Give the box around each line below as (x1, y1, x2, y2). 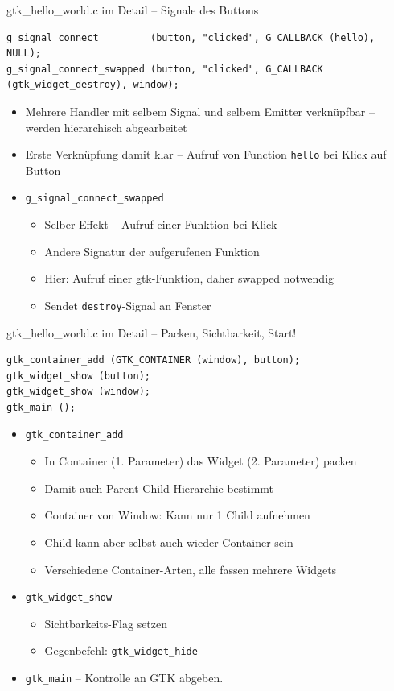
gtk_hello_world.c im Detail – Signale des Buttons (6, 2, 259, 18)
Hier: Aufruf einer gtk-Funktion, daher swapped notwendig (44, 270, 334, 287)
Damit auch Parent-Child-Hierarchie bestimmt (44, 479, 274, 496)
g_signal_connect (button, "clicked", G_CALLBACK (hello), (6, 31, 376, 43)
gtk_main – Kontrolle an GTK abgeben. (25, 669, 224, 685)
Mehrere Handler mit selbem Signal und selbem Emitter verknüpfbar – (25, 102, 376, 119)
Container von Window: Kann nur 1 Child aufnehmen (44, 507, 310, 523)
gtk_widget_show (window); (6, 386, 150, 398)
